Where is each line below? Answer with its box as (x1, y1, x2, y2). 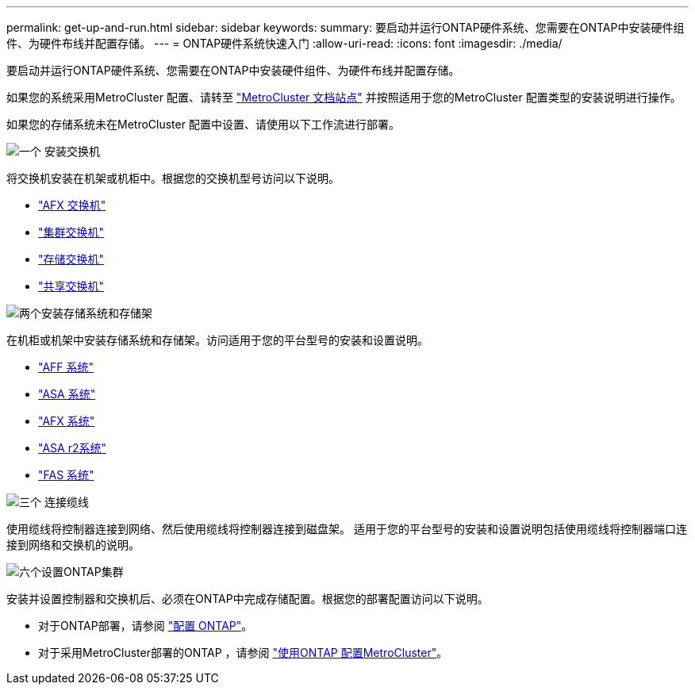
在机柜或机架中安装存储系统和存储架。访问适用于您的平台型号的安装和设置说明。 (6, 333, 428, 347)
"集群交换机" (38, 225, 105, 239)
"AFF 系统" (38, 360, 94, 374)
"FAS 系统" (38, 468, 94, 482)
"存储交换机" (38, 252, 105, 266)
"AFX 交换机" (38, 198, 106, 212)
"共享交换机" (38, 279, 105, 293)
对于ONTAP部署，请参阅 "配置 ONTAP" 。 (38, 619, 253, 632)
